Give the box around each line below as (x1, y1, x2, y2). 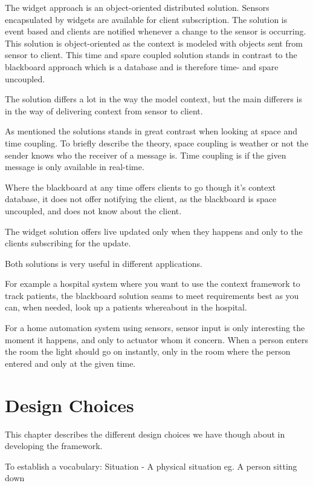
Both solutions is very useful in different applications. (5, 257, 202, 269)
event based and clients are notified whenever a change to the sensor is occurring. (5, 25, 306, 38)
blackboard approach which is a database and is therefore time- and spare (5, 60, 279, 73)
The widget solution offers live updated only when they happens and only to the (5, 225, 303, 237)
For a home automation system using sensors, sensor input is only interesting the (5, 321, 305, 334)
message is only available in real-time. (5, 160, 144, 173)
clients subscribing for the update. (5, 237, 131, 249)
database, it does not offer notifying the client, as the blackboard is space (5, 192, 277, 205)
